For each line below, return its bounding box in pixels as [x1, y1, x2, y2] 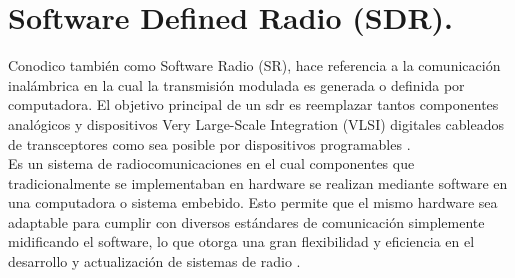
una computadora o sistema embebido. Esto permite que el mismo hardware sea [8, 192, 498, 213]
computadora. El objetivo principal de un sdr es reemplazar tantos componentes [8, 94, 499, 115]
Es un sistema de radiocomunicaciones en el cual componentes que [8, 153, 415, 174]
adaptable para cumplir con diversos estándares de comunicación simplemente [8, 211, 485, 232]
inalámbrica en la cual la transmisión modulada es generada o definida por [8, 74, 465, 95]
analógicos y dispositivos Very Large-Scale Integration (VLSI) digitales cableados [8, 113, 505, 134]
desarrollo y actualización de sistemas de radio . [8, 251, 301, 272]
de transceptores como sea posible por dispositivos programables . [8, 133, 411, 154]
